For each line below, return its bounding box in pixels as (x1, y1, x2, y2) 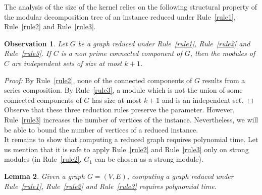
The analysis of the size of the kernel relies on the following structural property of (4, 2, 257, 12)
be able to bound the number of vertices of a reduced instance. (4, 124, 198, 135)
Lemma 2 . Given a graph (4, 170, 85, 181)
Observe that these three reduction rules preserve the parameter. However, (4, 104, 235, 115)
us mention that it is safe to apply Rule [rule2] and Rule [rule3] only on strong (4, 144, 249, 154)
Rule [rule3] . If (4, 48, 51, 58)
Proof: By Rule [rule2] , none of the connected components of (4, 75, 192, 85)
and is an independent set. (162, 94, 244, 105)
